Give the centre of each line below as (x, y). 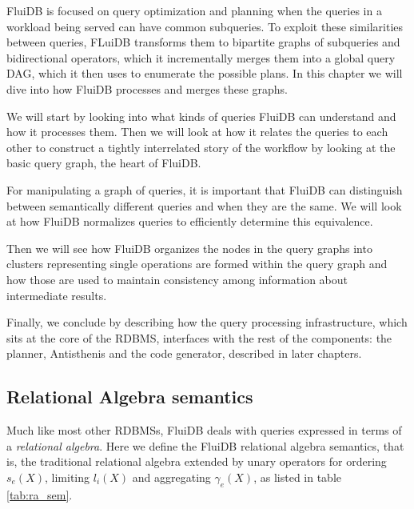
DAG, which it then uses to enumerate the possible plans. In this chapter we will (205, 73)
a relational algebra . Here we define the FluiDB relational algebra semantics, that (205, 445)
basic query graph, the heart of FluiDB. (104, 163)
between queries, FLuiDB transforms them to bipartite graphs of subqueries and (203, 42)
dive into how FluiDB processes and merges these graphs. (147, 88)
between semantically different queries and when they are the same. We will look (204, 205)
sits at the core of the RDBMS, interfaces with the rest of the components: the (199, 337)
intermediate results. (57, 295)
